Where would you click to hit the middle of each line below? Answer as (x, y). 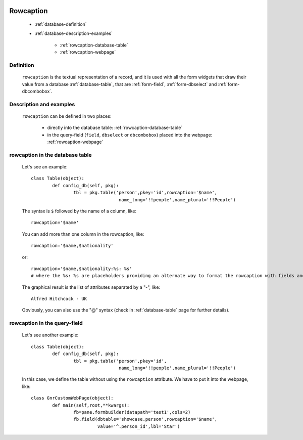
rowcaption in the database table (50, 155)
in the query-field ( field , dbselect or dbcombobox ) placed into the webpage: (130, 135)
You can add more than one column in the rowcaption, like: (83, 234)
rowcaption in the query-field (46, 323)
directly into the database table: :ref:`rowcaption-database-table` (115, 128)
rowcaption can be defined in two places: (67, 116)
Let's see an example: (45, 167)
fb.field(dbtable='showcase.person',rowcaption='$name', (145, 419)
